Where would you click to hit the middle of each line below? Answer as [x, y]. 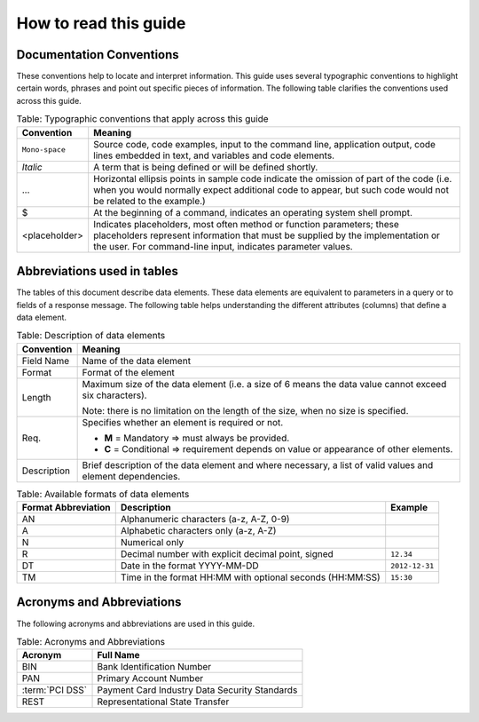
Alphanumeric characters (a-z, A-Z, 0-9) [205, 520]
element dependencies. [131, 476]
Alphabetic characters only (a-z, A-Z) [198, 531]
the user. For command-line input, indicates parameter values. [224, 246]
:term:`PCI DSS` [55, 690]
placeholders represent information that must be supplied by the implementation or [267, 235]
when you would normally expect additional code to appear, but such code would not [271, 189]
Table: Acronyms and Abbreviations [91, 642]
